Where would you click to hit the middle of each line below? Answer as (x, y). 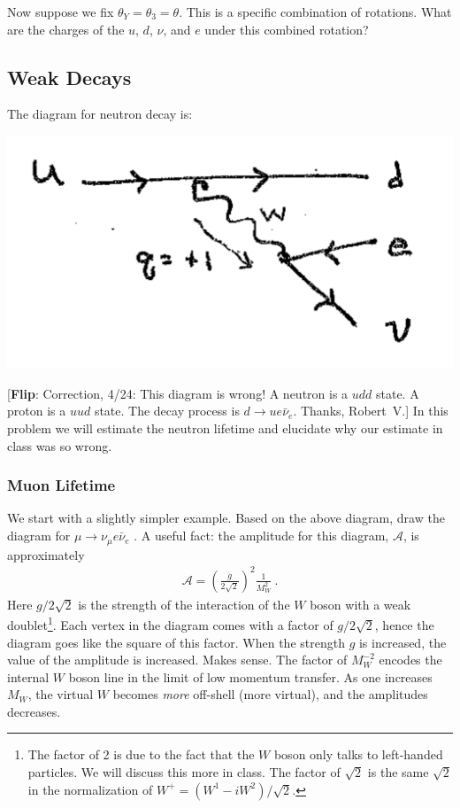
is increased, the (402, 642)
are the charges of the (66, 29)
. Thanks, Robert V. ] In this (371, 411)
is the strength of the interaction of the (184, 604)
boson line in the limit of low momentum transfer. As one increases (250, 676)
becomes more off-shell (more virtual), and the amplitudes (270, 694)
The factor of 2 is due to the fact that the (141, 754)
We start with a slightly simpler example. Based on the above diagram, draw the (226, 518)
